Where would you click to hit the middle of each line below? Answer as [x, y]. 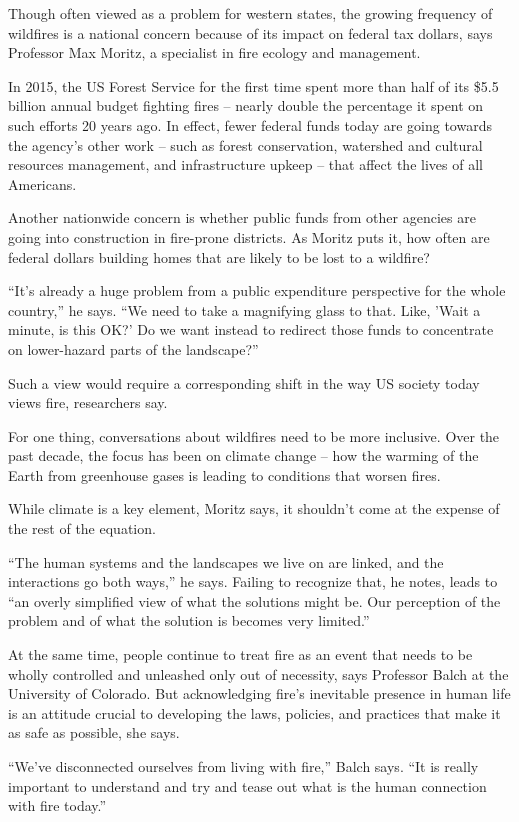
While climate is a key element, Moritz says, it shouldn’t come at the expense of [254, 508]
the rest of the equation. [82, 528]
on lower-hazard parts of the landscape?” [133, 348]
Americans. [42, 183]
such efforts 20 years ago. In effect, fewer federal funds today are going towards [250, 124]
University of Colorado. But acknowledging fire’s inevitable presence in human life [259, 693]
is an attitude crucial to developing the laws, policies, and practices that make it [254, 712]
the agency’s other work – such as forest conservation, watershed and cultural [245, 144]
